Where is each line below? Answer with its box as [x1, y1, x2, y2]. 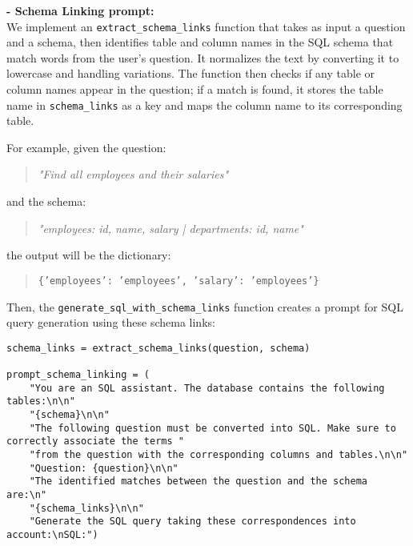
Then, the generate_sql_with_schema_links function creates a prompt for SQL [6, 298, 403, 315]
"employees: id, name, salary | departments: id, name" [38, 219, 303, 236]
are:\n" [6, 488, 47, 500]
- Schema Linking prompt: [6, 2, 154, 18]
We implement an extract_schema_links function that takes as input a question [6, 18, 406, 34]
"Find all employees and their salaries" [38, 166, 229, 183]
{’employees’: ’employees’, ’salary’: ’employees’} [38, 275, 319, 287]
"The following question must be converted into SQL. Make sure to [29, 422, 396, 434]
